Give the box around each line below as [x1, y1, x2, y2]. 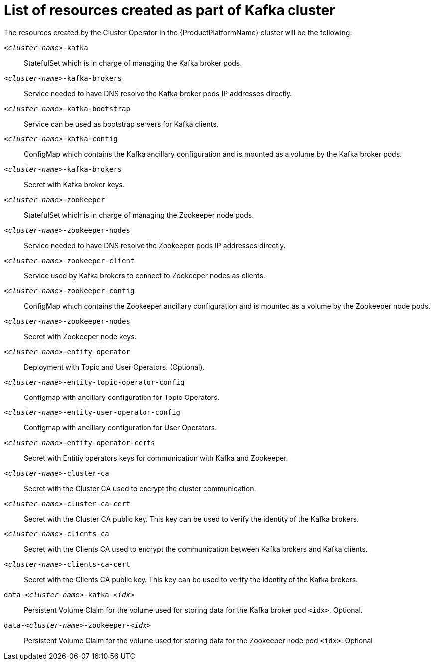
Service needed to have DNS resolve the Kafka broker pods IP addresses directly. [24, 89, 292, 98]
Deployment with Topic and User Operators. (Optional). [24, 362, 205, 371]
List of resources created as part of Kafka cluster [4, 2, 335, 19]
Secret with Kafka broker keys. [24, 180, 125, 189]
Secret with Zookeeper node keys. [24, 332, 137, 341]
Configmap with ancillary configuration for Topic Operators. [24, 393, 220, 401]
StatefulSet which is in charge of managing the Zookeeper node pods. [24, 210, 254, 219]
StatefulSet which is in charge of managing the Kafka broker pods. [24, 58, 242, 67]
